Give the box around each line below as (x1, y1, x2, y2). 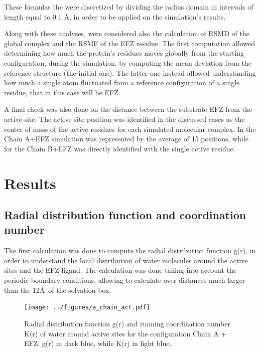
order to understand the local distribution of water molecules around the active (4, 255, 248, 265)
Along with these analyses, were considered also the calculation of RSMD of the (4, 28, 249, 39)
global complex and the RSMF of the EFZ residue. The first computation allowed (4, 38, 255, 48)
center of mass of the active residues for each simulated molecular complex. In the (4, 123, 256, 134)
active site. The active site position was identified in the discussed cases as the (4, 113, 245, 124)
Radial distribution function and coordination (4, 207, 246, 223)
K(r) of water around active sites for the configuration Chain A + (24, 328, 227, 338)
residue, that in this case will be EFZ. (4, 87, 120, 97)
